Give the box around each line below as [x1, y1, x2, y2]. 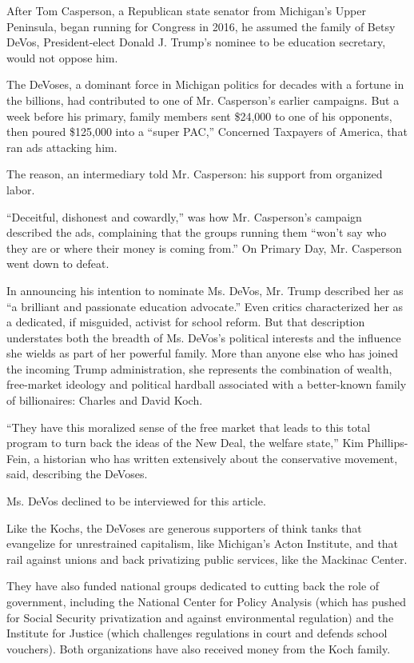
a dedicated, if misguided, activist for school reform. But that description [6, 314, 365, 330]
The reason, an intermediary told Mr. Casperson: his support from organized [6, 166, 383, 182]
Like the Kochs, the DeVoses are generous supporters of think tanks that [6, 519, 362, 536]
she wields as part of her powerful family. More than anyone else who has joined [6, 345, 399, 361]
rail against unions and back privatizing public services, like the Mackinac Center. [6, 550, 408, 567]
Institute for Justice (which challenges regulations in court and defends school [6, 625, 388, 641]
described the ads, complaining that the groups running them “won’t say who [6, 224, 387, 241]
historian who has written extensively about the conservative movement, [43, 449, 398, 466]
